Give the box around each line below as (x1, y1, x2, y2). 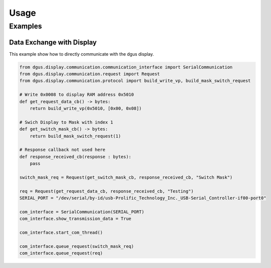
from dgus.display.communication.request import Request (19, 71, 160, 77)
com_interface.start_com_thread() (19, 230, 103, 235)
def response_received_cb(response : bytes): (19, 154, 132, 160)
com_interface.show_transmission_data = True (19, 216, 132, 222)
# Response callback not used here (19, 147, 105, 153)
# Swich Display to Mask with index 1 (19, 119, 113, 125)
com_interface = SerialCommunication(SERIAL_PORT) (19, 209, 145, 214)
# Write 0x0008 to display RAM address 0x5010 (19, 92, 134, 98)
